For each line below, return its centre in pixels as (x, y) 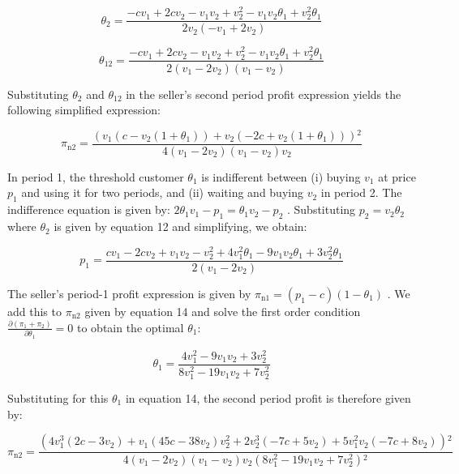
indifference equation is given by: (89, 209)
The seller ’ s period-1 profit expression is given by (129, 293)
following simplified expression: (84, 110)
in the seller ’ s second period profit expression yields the (264, 94)
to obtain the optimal (130, 327)
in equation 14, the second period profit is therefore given (268, 397)
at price (397, 176)
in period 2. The (361, 192)
